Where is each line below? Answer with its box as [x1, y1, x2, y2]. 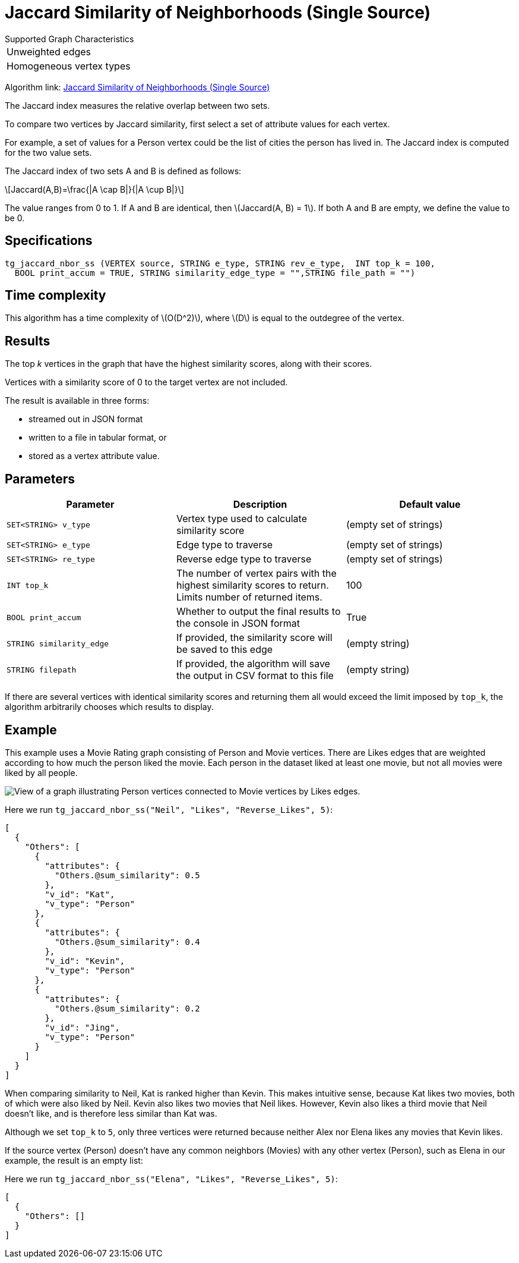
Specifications [5, 233, 93, 249]
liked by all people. [5, 767, 78, 778]
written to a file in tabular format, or [29, 432, 167, 443]
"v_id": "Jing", [45, 1022, 120, 1032]
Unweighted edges [7, 45, 91, 58]
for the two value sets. [5, 147, 92, 158]
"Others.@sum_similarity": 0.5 [55, 870, 200, 880]
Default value [399, 498, 461, 511]
